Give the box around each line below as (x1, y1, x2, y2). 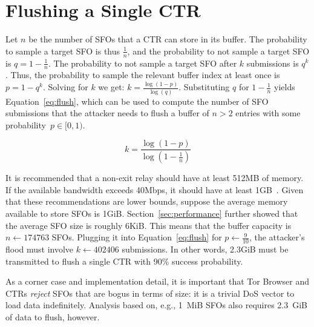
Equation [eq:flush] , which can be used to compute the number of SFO (5, 94, 269, 107)
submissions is (246, 56, 299, 69)
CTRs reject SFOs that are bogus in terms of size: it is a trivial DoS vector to (5, 286, 295, 299)
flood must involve (5, 243, 74, 256)
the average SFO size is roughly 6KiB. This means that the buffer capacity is (5, 219, 292, 231)
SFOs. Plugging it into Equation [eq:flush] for (51, 231, 222, 243)
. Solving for (42, 81, 88, 93)
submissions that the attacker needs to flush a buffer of (5, 107, 209, 119)
